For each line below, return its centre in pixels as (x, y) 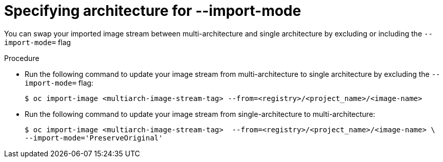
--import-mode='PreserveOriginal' (94, 138)
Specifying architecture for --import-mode (153, 11)
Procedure (22, 58)
